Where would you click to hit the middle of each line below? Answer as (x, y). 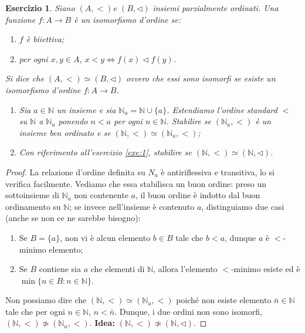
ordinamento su (33, 206)
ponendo (73, 121)
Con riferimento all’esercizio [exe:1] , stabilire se (105, 152)
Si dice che (25, 78)
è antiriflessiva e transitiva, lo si (218, 171)
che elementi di (118, 269)
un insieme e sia (86, 109)
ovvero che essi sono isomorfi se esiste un (201, 78)
